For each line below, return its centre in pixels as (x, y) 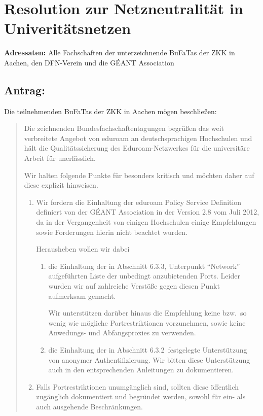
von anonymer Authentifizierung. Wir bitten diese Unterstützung (149, 359)
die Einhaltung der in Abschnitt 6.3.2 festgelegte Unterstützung (148, 349)
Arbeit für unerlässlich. (60, 158)
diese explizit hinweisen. (61, 185)
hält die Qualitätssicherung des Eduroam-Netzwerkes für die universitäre (137, 148)
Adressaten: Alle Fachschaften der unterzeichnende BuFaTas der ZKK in (120, 53)
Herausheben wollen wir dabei (83, 249)
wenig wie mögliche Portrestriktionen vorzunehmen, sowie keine (147, 322)
